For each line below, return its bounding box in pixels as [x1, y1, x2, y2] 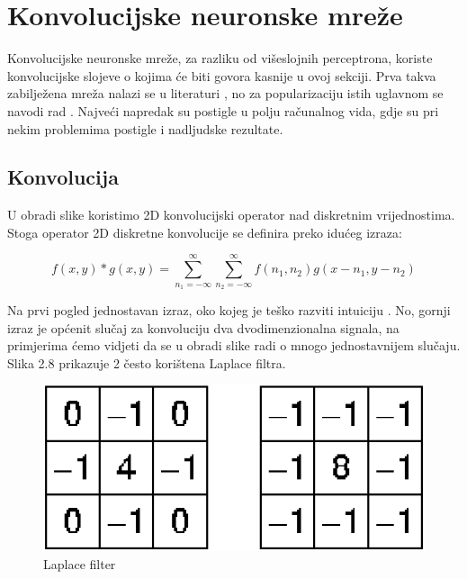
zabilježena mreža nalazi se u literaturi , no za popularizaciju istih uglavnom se [7, 84, 444, 103]
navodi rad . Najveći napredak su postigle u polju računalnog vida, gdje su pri [7, 101, 439, 120]
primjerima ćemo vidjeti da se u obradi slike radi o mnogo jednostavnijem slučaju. [7, 336, 461, 355]
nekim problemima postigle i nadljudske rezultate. [7, 119, 283, 138]
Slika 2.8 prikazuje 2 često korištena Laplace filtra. [7, 353, 286, 372]
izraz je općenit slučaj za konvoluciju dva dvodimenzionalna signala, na [7, 318, 400, 337]
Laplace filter [43, 554, 116, 573]
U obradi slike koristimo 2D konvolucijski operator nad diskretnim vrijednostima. [7, 205, 455, 224]
